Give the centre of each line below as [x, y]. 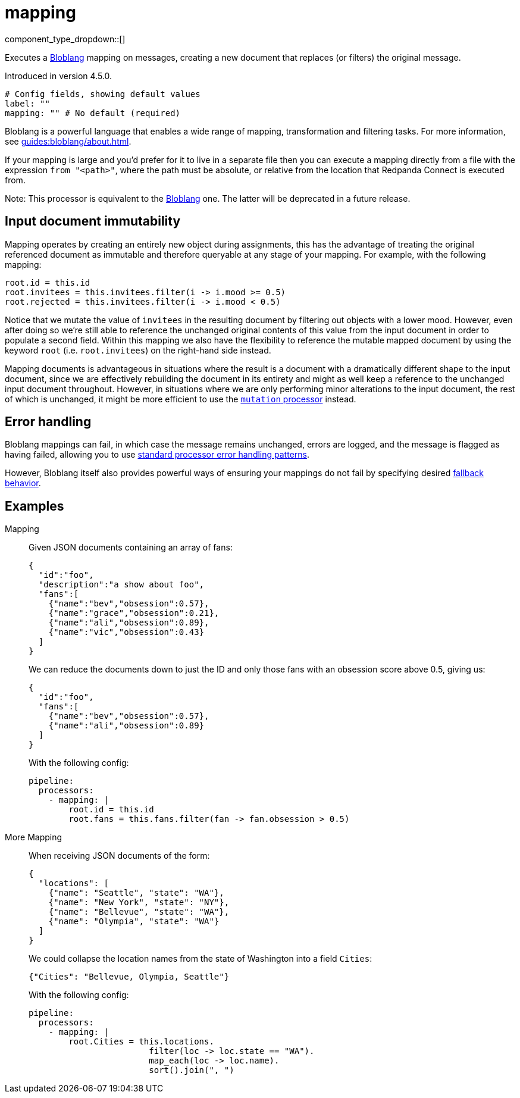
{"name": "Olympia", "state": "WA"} [134, 922]
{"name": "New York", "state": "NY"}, [139, 903]
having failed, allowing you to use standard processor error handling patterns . [157, 455]
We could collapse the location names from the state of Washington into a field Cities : [201, 959]
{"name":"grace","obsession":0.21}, [134, 613]
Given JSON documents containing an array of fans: [131, 548]
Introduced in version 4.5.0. [59, 76]
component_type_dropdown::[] [65, 39]
